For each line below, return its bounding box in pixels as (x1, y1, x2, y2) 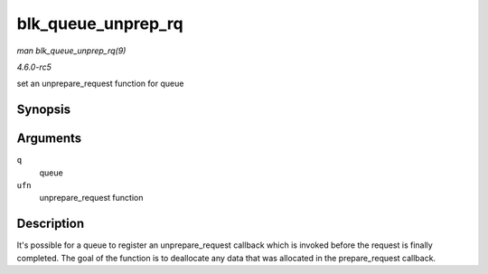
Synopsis (16, 102, 71, 118)
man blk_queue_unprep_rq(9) (16, 45, 127, 56)
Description (16, 216, 85, 231)
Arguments (16, 131, 82, 146)
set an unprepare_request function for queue (16, 78, 184, 90)
